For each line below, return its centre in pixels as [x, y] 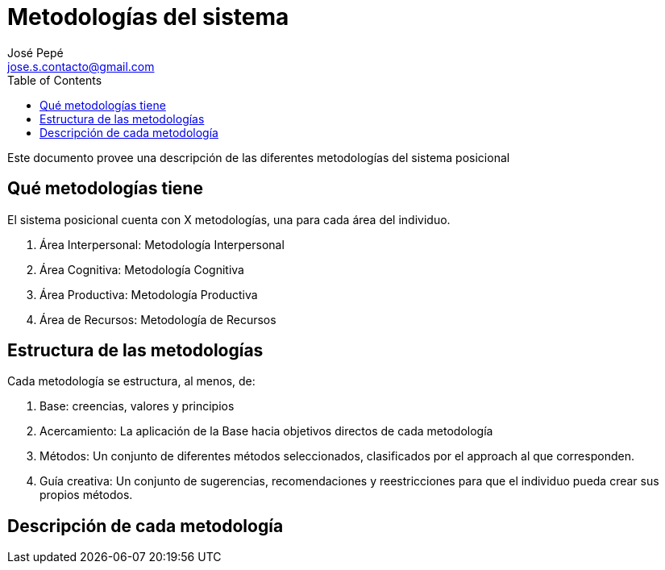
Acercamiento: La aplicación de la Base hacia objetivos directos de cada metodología [266, 431]
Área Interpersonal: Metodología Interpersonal [162, 244]
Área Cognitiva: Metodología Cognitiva [142, 269]
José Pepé [35, 52]
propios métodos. [86, 495]
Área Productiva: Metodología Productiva [149, 294]
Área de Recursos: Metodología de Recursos [158, 319]
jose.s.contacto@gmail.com [81, 66]
